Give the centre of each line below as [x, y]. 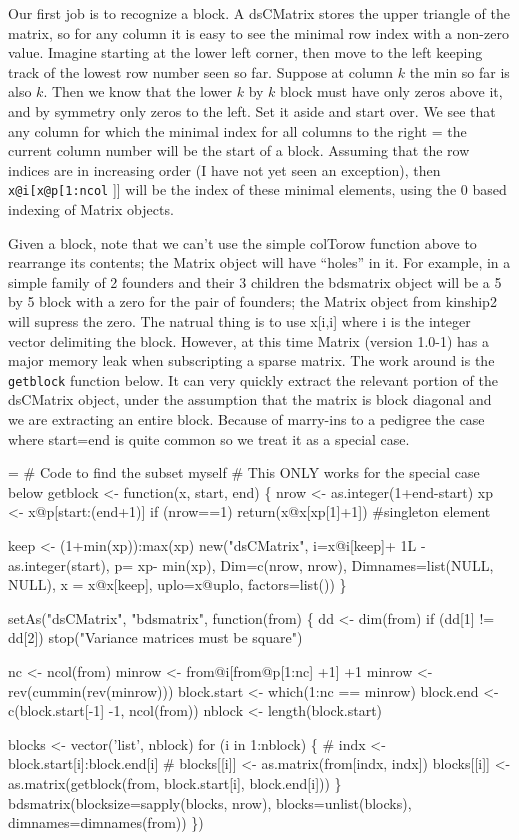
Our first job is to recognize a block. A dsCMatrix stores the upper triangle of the [259, 13]
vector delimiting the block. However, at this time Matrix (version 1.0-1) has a [249, 340]
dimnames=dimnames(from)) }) [106, 822]
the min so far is [459, 71]
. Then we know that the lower [137, 91]
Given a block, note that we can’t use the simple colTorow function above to [242, 242]
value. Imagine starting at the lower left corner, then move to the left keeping [245, 52]
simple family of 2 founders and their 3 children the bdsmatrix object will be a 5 [255, 281]
